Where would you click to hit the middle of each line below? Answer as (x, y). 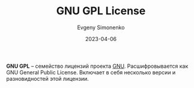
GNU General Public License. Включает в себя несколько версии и (91, 72)
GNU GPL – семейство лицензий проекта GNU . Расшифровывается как (97, 66)
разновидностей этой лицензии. (47, 78)
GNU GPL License (101, 11)
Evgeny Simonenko (101, 27)
